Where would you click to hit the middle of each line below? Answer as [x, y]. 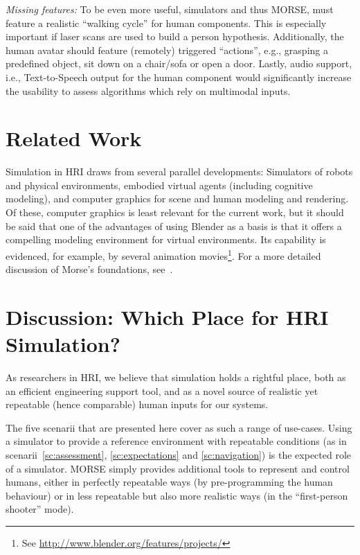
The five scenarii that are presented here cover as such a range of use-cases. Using [179, 427]
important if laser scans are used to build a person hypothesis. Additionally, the [175, 36]
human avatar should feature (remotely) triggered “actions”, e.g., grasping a [167, 50]
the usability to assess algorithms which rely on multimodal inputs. [148, 90]
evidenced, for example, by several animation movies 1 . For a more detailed [163, 254]
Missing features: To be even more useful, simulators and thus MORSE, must [170, 9]
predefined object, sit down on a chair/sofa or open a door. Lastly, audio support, [179, 63]
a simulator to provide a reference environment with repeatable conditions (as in [176, 441]
